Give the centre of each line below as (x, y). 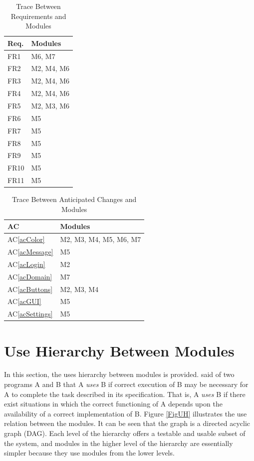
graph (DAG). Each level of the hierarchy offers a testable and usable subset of (125, 433)
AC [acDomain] (30, 276)
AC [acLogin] (26, 264)
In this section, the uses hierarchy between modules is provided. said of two (119, 374)
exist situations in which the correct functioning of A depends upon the (113, 404)
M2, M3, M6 (50, 105)
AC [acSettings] (30, 314)
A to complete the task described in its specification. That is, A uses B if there (125, 394)
